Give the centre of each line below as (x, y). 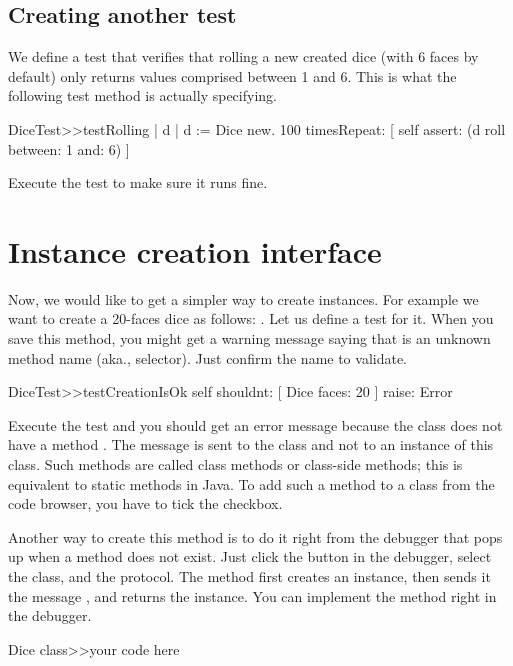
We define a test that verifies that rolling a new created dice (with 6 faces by (243, 56)
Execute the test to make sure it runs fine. (138, 182)
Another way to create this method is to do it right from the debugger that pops (255, 536)
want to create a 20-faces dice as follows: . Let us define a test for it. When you (251, 318)
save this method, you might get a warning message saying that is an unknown (249, 338)
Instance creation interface (195, 250)
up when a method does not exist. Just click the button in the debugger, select (250, 556)
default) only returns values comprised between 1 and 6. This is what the (232, 75)
